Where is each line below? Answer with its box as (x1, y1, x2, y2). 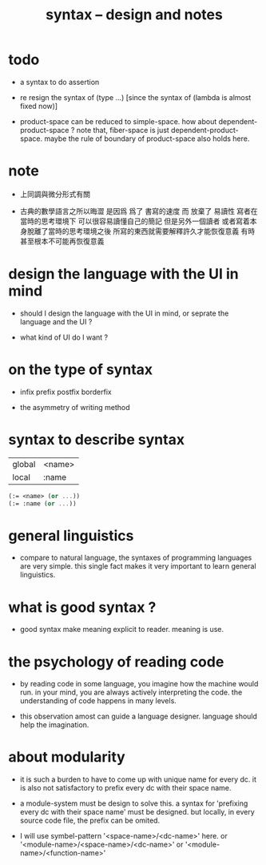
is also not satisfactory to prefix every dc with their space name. (19, 783, 232, 793)
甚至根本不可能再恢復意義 (19, 236, 105, 246)
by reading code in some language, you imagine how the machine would (19, 679, 259, 689)
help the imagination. (19, 720, 89, 730)
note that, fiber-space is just (76, 125, 169, 135)
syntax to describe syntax (8, 430, 185, 449)
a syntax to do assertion (19, 77, 100, 86)
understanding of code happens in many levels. (19, 696, 177, 706)
